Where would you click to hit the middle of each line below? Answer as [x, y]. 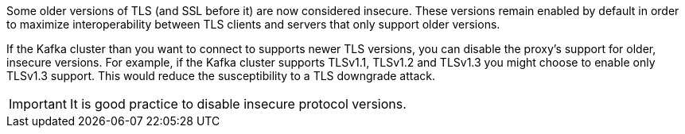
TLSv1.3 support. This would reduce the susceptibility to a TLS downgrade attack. [221, 76]
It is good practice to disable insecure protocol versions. [238, 104]
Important [38, 104]
